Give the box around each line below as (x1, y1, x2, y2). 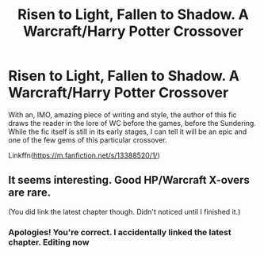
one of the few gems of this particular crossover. (8, 135, 168, 144)
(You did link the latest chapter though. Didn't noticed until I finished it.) (8, 207, 241, 216)
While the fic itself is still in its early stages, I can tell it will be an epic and (8, 127, 247, 136)
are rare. (8, 186, 52, 200)
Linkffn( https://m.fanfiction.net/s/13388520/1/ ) (8, 150, 160, 160)
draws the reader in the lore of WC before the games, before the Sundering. (8, 118, 256, 127)
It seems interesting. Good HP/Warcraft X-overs (8, 173, 250, 187)
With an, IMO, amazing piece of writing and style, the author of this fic (8, 109, 237, 120)
